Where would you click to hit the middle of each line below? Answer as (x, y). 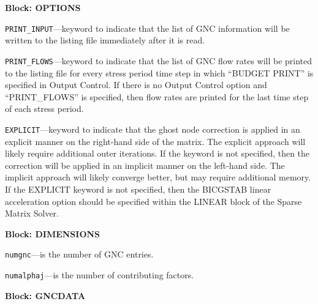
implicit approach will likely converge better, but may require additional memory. (158, 177)
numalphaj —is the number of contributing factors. (100, 274)
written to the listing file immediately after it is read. (105, 40)
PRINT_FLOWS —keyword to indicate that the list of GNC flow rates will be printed (159, 60)
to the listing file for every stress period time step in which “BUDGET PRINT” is (159, 72)
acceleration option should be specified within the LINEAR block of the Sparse (153, 201)
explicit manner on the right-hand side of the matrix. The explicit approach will (155, 141)
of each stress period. (44, 109)
